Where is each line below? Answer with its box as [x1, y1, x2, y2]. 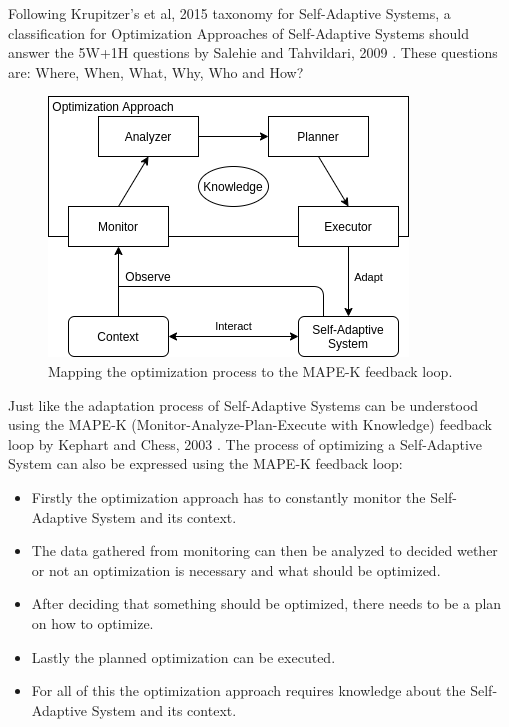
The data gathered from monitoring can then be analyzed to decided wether [31, 540, 498, 561]
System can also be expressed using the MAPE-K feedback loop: [8, 453, 403, 474]
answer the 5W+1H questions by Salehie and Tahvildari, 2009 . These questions [8, 42, 498, 63]
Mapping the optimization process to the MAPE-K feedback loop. [48, 360, 453, 381]
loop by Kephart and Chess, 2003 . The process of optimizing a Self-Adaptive [8, 433, 483, 454]
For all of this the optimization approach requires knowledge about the [31, 680, 466, 701]
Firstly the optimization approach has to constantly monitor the [31, 486, 426, 507]
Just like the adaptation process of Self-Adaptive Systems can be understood [8, 394, 479, 415]
